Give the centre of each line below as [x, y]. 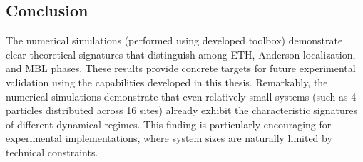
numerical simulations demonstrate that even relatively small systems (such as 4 [181, 96]
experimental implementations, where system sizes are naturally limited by [169, 138]
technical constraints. [52, 152]
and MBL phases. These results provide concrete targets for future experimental [181, 68]
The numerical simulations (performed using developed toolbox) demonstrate [174, 40]
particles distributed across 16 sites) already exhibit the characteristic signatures [181, 110]
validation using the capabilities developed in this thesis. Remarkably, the [167, 82]
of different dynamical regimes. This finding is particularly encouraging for [169, 124]
